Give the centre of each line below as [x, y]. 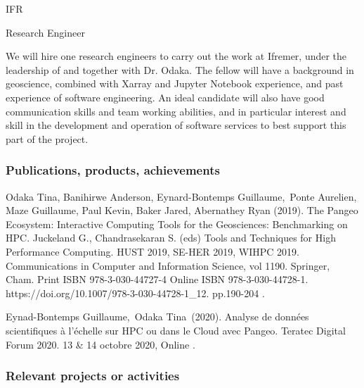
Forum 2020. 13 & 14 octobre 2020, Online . [100, 344]
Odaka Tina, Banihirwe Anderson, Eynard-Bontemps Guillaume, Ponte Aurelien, [181, 196]
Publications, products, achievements [113, 170]
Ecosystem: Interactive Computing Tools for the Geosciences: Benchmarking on [177, 224]
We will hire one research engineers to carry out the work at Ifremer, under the [176, 56]
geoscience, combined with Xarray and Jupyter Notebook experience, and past [175, 83]
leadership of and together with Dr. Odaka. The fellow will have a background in [180, 69]
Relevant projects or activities [93, 376]
